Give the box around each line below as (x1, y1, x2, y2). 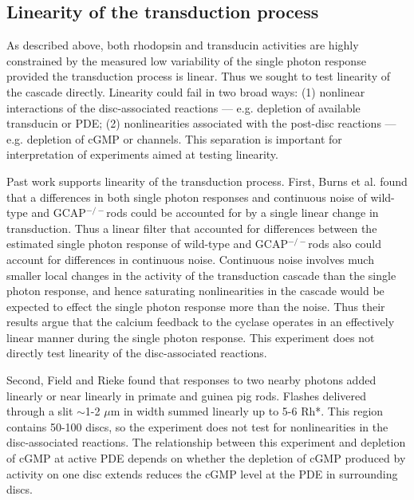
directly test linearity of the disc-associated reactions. (6, 344, 267, 361)
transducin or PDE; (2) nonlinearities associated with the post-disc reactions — (6, 115, 396, 132)
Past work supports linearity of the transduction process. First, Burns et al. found (6, 172, 408, 189)
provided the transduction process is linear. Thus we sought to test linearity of (6, 68, 391, 85)
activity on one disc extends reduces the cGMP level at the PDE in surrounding (6, 465, 398, 482)
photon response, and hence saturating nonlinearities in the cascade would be (6, 282, 384, 299)
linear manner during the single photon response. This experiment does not (6, 329, 375, 345)
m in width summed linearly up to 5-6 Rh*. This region (110, 403, 384, 419)
